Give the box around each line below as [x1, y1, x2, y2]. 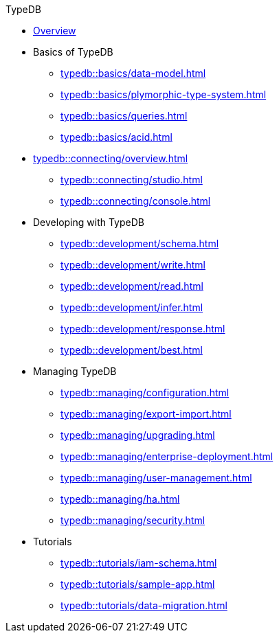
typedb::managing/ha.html [60, 493, 180, 505]
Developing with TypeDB [33, 216, 144, 228]
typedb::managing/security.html [60, 514, 205, 526]
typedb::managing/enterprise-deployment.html [60, 451, 274, 462]
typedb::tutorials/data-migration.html [60, 600, 227, 611]
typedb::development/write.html [60, 259, 205, 271]
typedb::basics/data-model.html [60, 67, 206, 79]
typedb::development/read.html [60, 280, 203, 292]
